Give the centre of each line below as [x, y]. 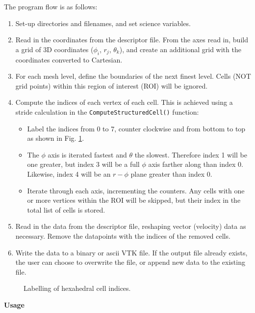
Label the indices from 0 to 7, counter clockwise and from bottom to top [136, 128]
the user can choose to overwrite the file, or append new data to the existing [130, 262]
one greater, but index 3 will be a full [83, 164]
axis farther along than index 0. [196, 164]
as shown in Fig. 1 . [56, 138]
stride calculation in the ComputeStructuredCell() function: [107, 111]
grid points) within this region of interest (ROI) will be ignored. [112, 85]
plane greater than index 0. [171, 173]
